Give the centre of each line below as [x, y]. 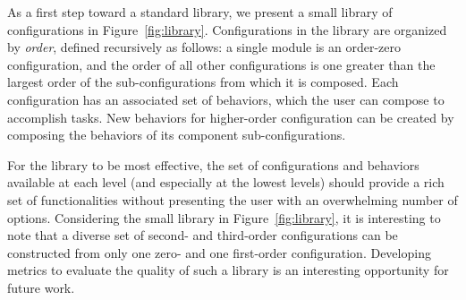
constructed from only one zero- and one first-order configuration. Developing [219, 252]
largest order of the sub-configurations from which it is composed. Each [203, 82]
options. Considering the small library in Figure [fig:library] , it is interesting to [224, 217]
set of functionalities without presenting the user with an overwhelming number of [233, 199]
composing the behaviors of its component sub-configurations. [177, 135]
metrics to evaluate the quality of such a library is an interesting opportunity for [228, 270]
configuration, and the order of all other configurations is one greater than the [221, 64]
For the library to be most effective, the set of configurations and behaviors [213, 164]
